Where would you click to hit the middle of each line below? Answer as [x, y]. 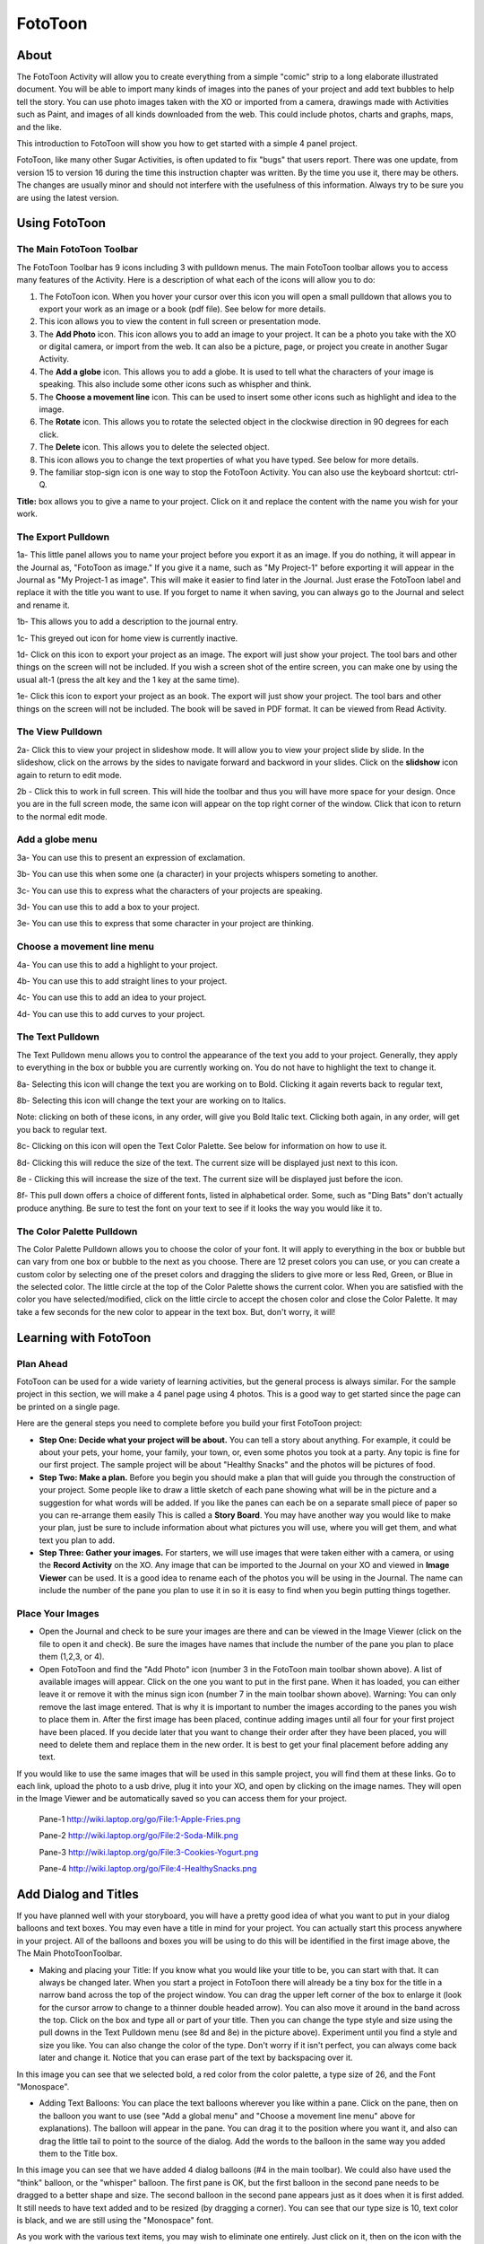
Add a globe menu [57, 839]
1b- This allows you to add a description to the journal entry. [127, 622]
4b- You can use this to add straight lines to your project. [122, 981]
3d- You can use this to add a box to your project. [108, 907]
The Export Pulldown [63, 537]
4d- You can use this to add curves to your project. [111, 1013]
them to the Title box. [78, 2153]
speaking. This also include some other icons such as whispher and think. [175, 384]
